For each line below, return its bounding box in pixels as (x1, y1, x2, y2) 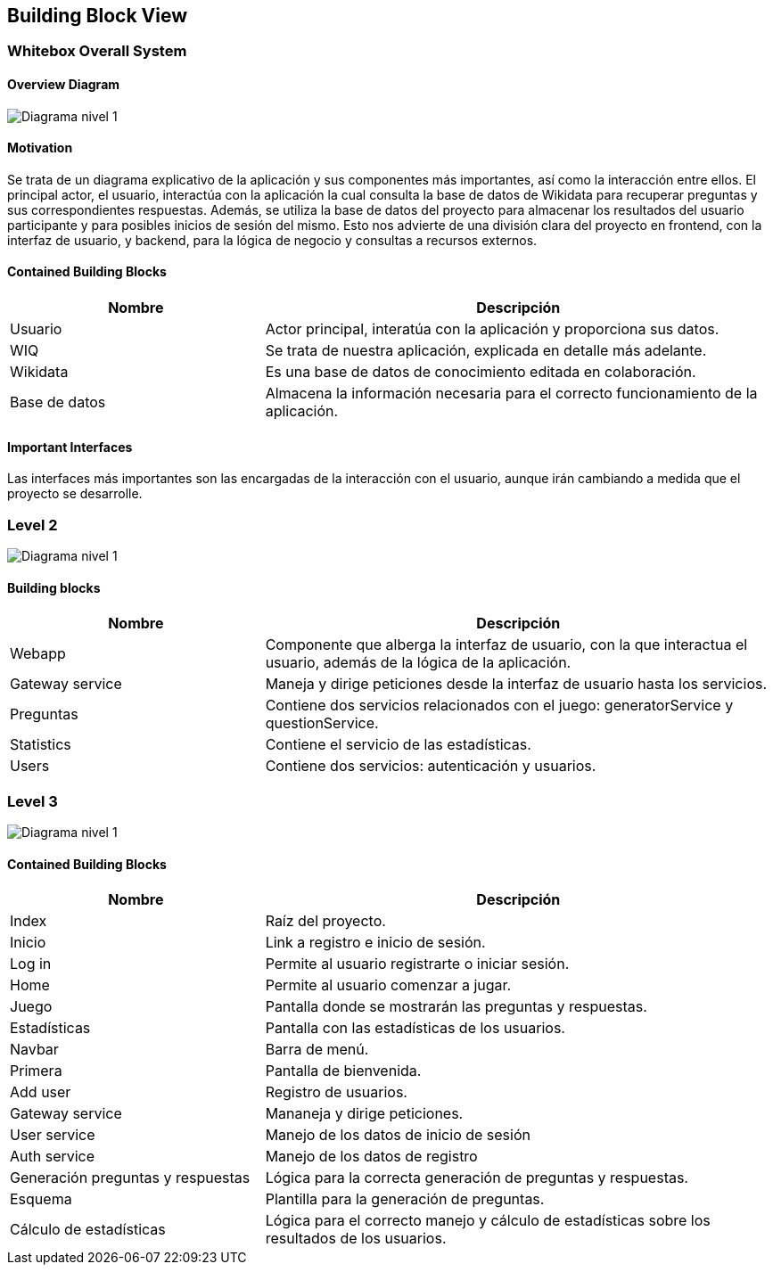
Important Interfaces (7, 439, 133, 455)
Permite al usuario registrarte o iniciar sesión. (265, 955, 570, 973)
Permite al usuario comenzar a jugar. (265, 976, 512, 995)
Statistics (10, 735, 71, 754)
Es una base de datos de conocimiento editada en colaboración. (265, 363, 696, 382)
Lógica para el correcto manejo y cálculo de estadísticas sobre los (265, 1211, 711, 1230)
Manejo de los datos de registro (265, 1147, 478, 1166)
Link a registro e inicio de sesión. (265, 933, 486, 952)
